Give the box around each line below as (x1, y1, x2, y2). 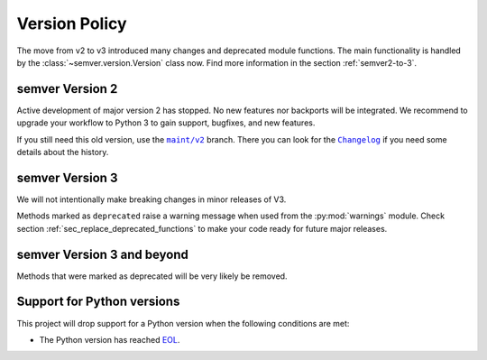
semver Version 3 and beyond (16, 246, 188, 262)
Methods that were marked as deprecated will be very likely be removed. (16, 271, 288, 282)
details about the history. (16, 147, 109, 158)
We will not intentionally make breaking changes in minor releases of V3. (16, 194, 287, 205)
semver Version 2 (16, 81, 118, 97)
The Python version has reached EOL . (39, 334, 180, 345)
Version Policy (16, 14, 127, 33)
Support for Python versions (16, 294, 180, 309)
